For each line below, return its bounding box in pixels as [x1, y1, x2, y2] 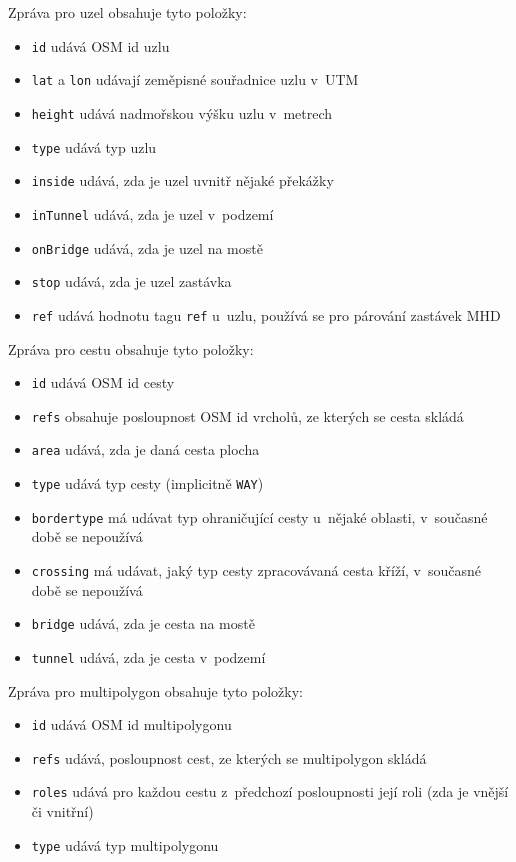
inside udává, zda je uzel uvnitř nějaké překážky [31, 170, 334, 191]
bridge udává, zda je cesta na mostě [31, 613, 255, 634]
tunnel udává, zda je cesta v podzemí [31, 646, 266, 667]
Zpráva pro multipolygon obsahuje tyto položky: [8, 680, 303, 701]
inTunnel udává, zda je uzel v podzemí [31, 203, 274, 224]
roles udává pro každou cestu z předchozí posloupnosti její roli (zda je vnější [31, 781, 509, 802]
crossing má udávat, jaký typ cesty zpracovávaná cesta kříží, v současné [31, 559, 482, 580]
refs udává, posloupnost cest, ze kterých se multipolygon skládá [31, 747, 427, 768]
